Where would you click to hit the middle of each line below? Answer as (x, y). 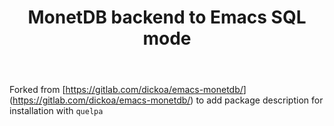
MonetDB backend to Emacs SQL (167, 17)
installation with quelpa (56, 111)
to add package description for (259, 100)
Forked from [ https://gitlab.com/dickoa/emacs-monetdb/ (126, 90)
